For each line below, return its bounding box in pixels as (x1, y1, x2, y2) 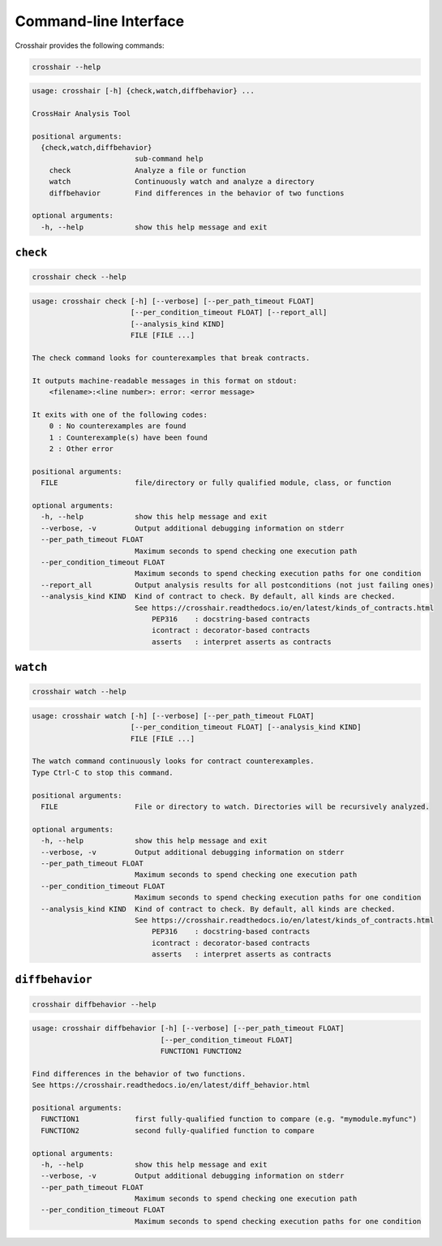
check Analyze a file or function (49, 165, 247, 174)
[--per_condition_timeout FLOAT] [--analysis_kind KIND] (130, 723, 362, 732)
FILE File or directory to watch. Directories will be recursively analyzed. (41, 801, 430, 811)
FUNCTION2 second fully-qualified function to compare (41, 1126, 315, 1135)
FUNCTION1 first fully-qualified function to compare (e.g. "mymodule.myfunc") (41, 1115, 418, 1124)
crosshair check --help (32, 273, 127, 281)
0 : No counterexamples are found (49, 422, 187, 431)
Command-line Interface (15, 12, 185, 30)
